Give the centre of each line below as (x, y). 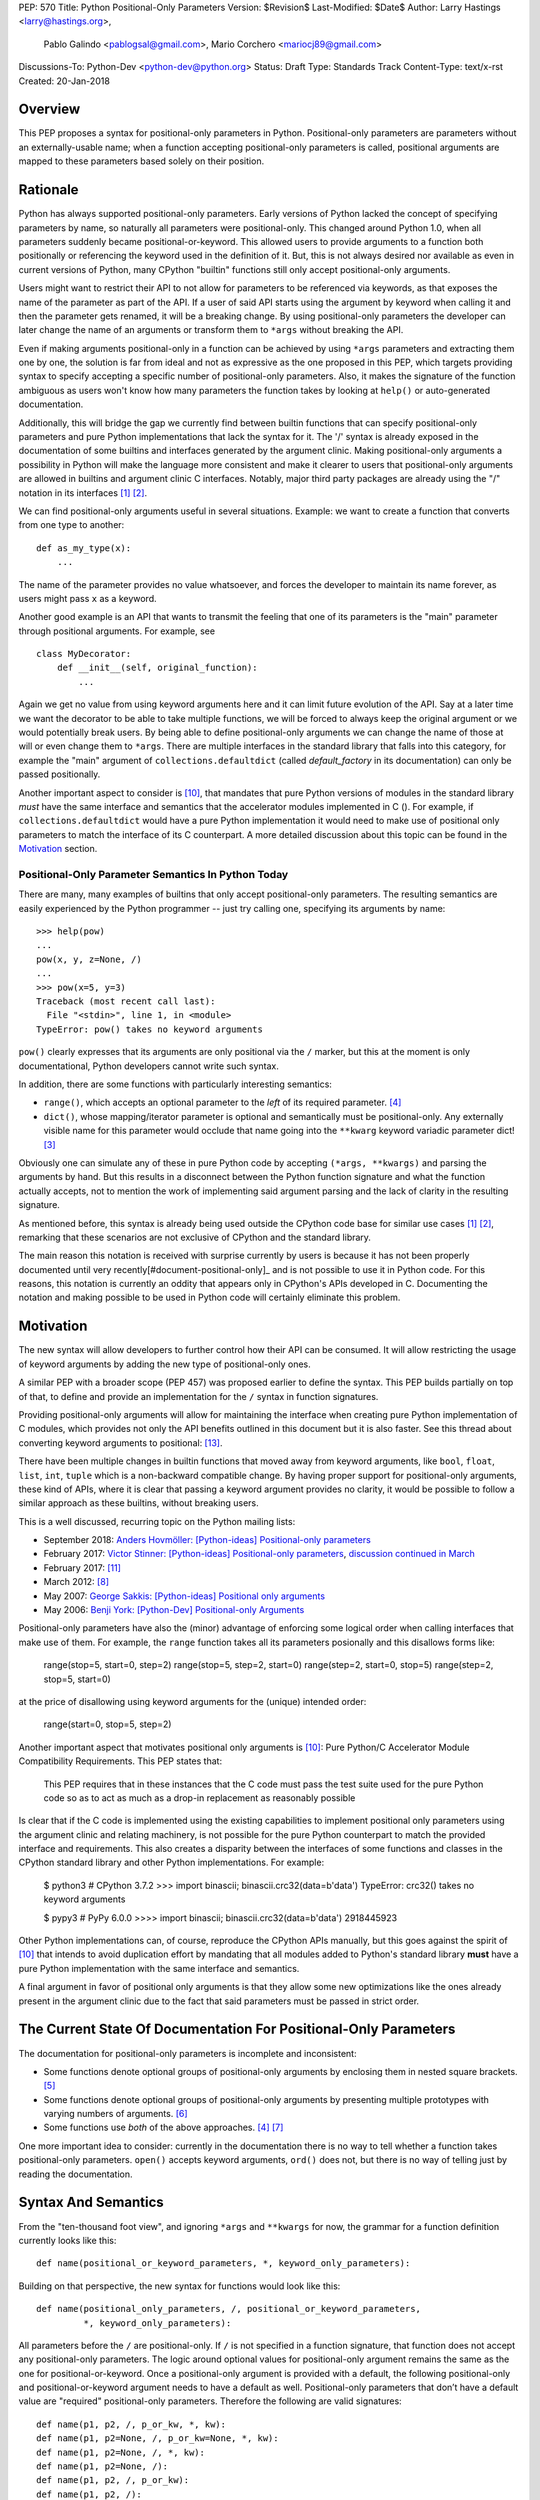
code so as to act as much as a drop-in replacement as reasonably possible (199, 1797)
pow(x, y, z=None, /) (89, 959)
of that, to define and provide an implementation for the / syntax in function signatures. (198, 1396)
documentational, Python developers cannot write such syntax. (148, 1066)
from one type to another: (71, 525)
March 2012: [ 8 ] (76, 1582)
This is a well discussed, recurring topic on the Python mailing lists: (157, 1521)
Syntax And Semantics (91, 2202)
